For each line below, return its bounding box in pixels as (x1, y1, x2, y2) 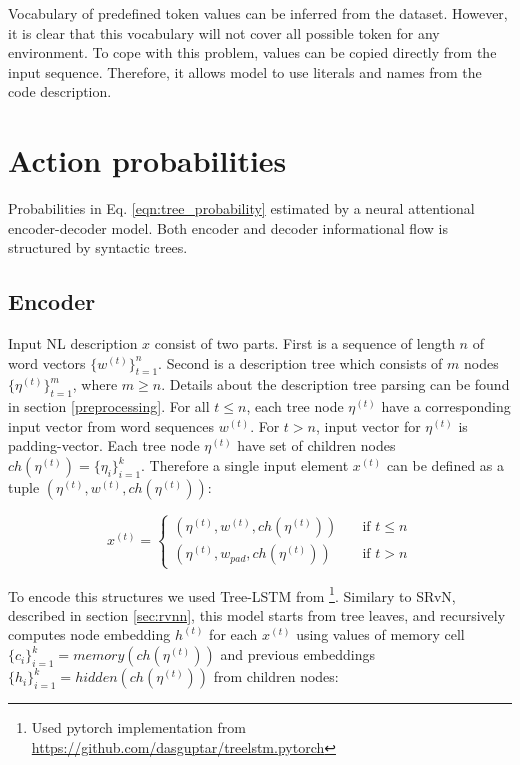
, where (72, 374, 118, 395)
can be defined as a (386, 455, 505, 476)
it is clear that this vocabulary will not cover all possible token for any (8, 22, 440, 43)
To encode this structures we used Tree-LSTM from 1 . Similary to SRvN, (8, 582, 456, 606)
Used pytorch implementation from (31, 717, 246, 738)
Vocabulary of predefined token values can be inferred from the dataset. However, (8, 3, 508, 23)
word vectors (8, 352, 86, 373)
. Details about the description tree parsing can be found (161, 374, 510, 395)
